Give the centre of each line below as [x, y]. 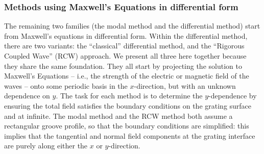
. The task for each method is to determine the [129, 96]
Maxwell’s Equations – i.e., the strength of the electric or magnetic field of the [127, 76]
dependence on [27, 96]
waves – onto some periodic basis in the [66, 85]
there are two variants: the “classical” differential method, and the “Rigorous [124, 46]
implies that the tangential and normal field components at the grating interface [130, 135]
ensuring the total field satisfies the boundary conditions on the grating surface [128, 105]
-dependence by [233, 96]
